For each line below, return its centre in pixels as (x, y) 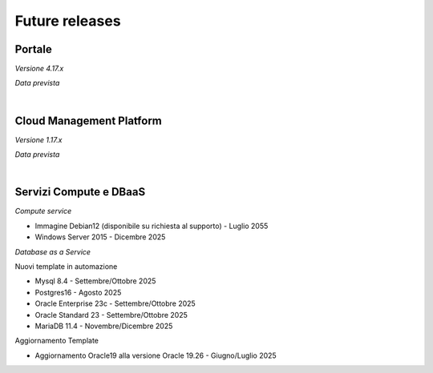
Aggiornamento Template (57, 341)
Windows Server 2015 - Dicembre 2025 (100, 237)
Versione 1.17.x (38, 139)
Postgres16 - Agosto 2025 (78, 292)
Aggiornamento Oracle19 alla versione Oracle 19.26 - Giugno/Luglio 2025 (156, 355)
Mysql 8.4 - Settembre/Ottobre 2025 (95, 281)
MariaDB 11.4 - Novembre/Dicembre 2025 (104, 326)
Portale (33, 49)
